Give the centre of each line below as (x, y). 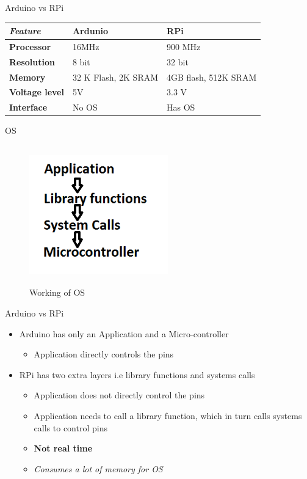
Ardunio (90, 31)
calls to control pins (70, 427)
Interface (28, 107)
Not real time (63, 448)
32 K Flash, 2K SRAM (115, 77)
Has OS (181, 107)
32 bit (178, 61)
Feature (25, 31)
